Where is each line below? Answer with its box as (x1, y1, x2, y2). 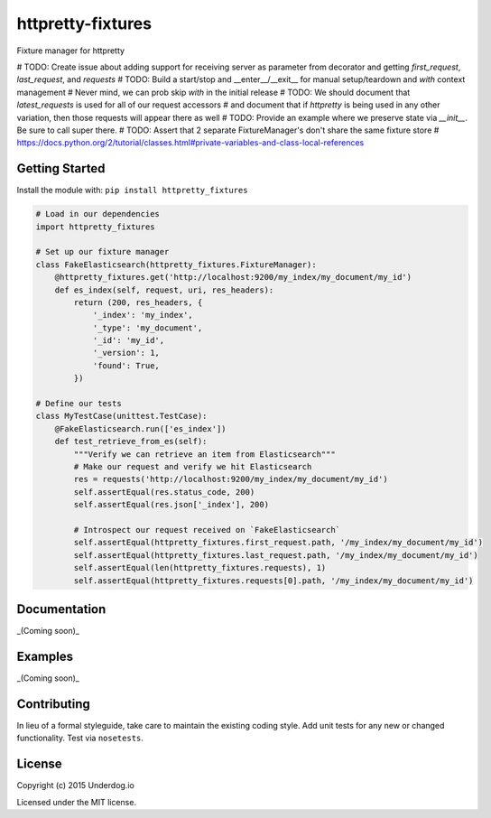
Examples (16, 648, 74, 664)
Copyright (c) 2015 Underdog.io (16, 780, 134, 791)
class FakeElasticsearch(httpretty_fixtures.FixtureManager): (35, 259, 317, 270)
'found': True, (92, 360, 160, 370)
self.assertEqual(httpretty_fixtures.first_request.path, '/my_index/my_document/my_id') (73, 537, 483, 548)
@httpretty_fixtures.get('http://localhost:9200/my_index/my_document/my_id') (54, 272, 412, 283)
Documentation (16, 601, 107, 617)
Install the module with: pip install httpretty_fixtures (16, 185, 248, 196)
